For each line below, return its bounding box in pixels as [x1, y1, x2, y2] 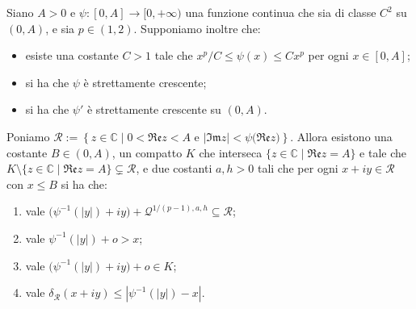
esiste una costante [25, 47, 119, 64]
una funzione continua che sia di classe [185, 4, 376, 20]
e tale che [359, 144, 407, 161]
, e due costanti [136, 160, 212, 177]
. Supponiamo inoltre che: [133, 19, 261, 36]
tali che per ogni [257, 160, 338, 177]
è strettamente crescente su [86, 101, 221, 118]
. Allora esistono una [290, 127, 393, 144]
